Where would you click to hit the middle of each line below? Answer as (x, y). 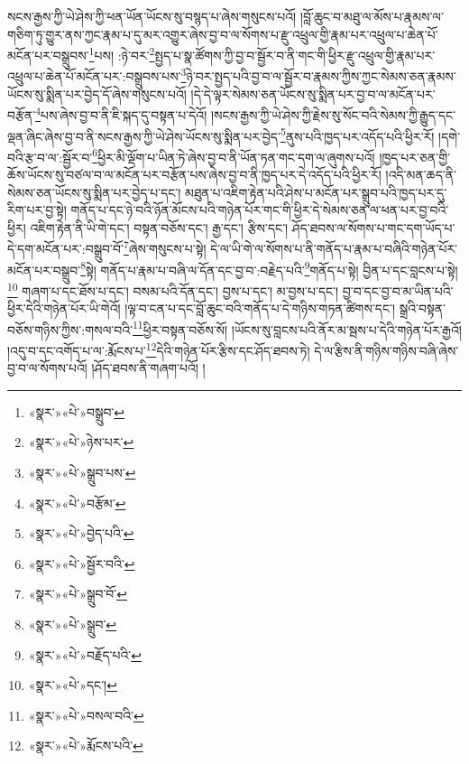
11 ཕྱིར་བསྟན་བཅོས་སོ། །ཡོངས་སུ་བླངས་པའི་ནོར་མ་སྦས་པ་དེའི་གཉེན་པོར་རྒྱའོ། (297, 328)
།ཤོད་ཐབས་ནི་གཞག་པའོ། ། (148, 368)
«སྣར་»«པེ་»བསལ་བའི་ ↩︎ (86, 715)
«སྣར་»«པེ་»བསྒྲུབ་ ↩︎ (77, 411)
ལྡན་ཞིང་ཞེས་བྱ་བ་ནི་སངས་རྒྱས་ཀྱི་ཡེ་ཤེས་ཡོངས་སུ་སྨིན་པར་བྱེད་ (144, 136)
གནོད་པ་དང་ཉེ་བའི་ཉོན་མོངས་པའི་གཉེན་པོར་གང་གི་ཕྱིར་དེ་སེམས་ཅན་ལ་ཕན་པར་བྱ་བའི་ (260, 210)
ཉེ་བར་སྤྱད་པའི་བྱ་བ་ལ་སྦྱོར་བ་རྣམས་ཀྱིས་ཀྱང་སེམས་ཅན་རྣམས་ (321, 76)
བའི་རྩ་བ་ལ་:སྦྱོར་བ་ (50, 157)
